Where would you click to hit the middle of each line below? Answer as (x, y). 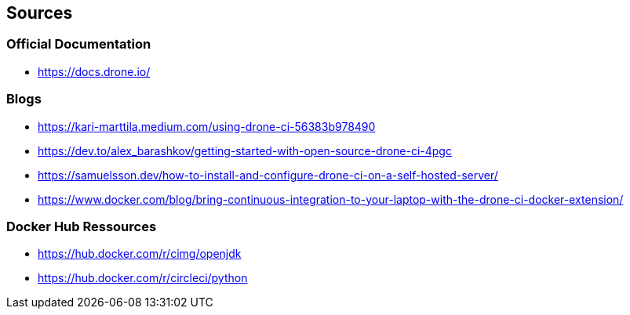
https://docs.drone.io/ (94, 71)
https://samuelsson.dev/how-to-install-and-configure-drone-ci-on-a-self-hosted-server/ (268, 175)
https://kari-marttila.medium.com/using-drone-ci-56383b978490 (207, 126)
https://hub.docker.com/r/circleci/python (143, 278)
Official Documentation (79, 44)
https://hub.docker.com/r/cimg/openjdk (140, 254)
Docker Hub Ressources (82, 226)
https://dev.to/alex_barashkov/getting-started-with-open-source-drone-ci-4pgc (245, 150)
